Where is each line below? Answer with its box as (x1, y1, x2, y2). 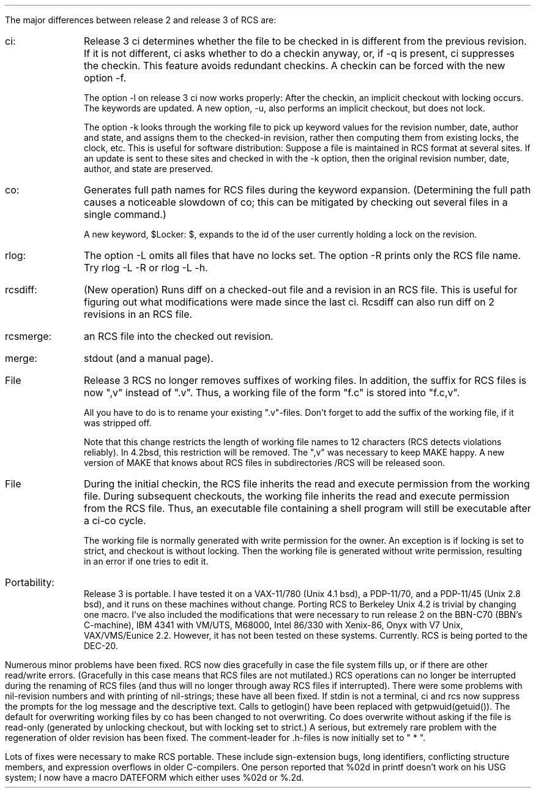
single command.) (84, 208, 166, 220)
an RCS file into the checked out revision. (83, 330, 274, 342)
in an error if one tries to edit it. (84, 556, 209, 566)
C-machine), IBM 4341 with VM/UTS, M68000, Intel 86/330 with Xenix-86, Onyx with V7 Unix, (84, 620, 463, 630)
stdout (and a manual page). (83, 352, 214, 364)
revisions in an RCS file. (83, 308, 193, 320)
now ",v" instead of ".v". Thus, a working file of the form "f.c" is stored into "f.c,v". (83, 386, 460, 399)
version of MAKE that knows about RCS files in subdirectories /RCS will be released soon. (84, 457, 445, 468)
